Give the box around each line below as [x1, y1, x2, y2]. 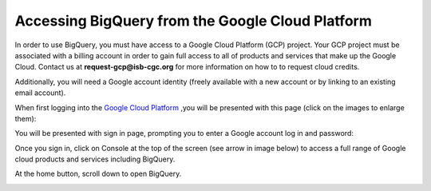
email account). [14, 88, 66, 97]
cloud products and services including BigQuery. [14, 154, 176, 164]
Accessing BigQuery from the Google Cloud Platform [14, 12, 373, 30]
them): [14, 113, 37, 123]
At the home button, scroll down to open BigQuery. [14, 169, 182, 179]
